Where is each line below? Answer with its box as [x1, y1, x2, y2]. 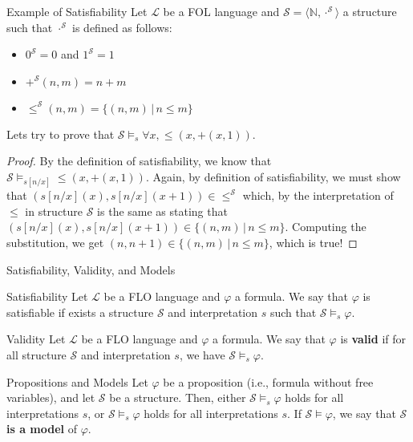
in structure [25, 202, 83, 219]
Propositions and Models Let [6, 373, 148, 390]
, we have [179, 346, 225, 363]
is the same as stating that [97, 202, 228, 219]
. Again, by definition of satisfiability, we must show [145, 168, 401, 185]
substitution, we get [6, 233, 104, 250]
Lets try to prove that [6, 125, 115, 142]
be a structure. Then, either [109, 389, 246, 406]
